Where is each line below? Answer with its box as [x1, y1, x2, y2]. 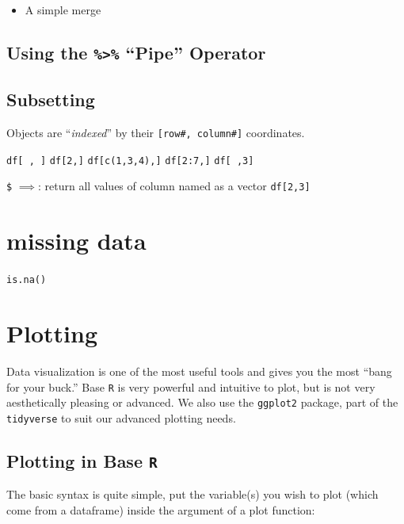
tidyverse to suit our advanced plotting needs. [6, 409, 236, 426]
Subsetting [6, 87, 95, 112]
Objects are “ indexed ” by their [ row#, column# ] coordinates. [6, 124, 305, 141]
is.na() [6, 274, 47, 286]
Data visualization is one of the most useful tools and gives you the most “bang [6, 363, 392, 380]
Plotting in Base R [6, 448, 158, 472]
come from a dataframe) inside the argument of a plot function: [6, 501, 315, 518]
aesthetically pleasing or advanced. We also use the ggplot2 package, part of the [6, 394, 398, 411]
